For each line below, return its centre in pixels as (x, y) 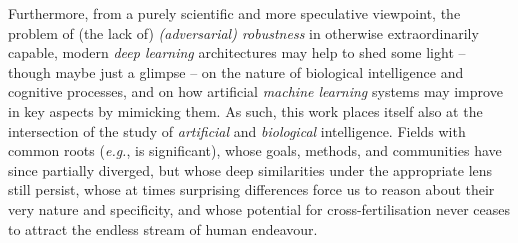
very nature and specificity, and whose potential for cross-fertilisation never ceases (259, 208)
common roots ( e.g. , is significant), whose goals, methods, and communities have (255, 150)
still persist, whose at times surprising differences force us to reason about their (251, 189)
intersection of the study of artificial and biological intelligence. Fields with (237, 130)
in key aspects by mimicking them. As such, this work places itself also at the (245, 110)
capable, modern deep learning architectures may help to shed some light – (237, 52)
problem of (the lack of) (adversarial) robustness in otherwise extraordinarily (243, 32)
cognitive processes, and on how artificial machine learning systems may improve (255, 91)
